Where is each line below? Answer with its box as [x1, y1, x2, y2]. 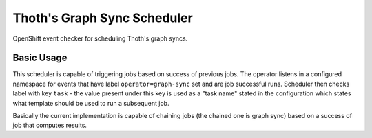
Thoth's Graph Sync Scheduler [12, 10, 193, 25]
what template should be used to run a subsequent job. [12, 99, 169, 107]
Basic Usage [12, 52, 68, 64]
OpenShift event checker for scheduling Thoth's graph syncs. [12, 34, 188, 43]
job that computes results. [12, 121, 87, 130]
